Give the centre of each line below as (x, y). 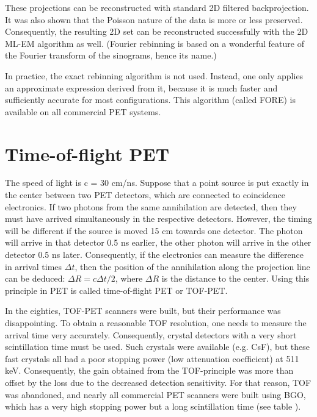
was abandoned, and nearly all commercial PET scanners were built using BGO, (155, 394)
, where (129, 278)
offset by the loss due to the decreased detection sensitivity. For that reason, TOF (158, 382)
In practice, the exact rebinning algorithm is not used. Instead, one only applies (154, 75)
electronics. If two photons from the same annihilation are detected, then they (151, 206)
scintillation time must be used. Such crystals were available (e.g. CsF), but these (157, 347)
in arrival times (34, 266)
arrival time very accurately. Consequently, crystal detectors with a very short (151, 334)
